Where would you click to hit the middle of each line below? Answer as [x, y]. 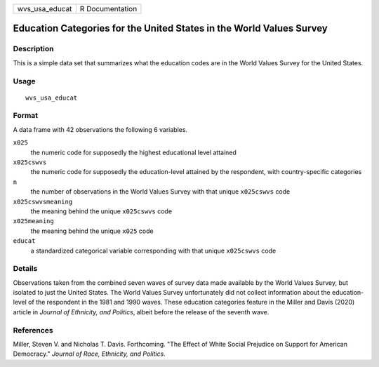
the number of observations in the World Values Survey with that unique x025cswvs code [160, 192]
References [33, 330]
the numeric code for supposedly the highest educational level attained [133, 152]
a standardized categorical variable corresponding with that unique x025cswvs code [153, 251]
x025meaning [33, 221]
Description [33, 49]
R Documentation [108, 9]
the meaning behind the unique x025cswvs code [101, 211]
